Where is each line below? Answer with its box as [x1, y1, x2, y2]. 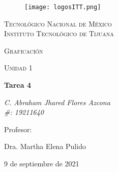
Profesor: [4, 124, 32, 134]
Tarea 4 [4, 80, 31, 90]
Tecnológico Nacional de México [4, 18, 112, 29]
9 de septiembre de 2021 [4, 158, 79, 168]
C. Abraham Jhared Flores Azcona [4, 96, 110, 107]
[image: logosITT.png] [24, 4, 101, 11]
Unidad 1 [4, 62, 33, 73]
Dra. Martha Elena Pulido [4, 141, 86, 152]
